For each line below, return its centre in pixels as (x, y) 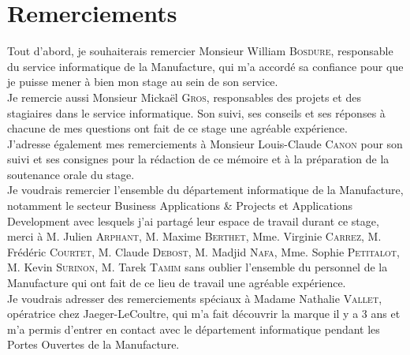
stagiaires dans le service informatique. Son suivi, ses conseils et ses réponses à (196, 112)
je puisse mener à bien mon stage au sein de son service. (143, 82)
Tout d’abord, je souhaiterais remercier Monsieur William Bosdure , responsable (200, 51)
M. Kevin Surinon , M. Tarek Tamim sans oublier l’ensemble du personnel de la (198, 267)
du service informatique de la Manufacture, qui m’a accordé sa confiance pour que (205, 66)
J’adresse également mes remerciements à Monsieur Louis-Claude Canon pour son (205, 143)
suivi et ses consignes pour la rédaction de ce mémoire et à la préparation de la (198, 159)
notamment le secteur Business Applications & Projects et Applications (180, 206)
